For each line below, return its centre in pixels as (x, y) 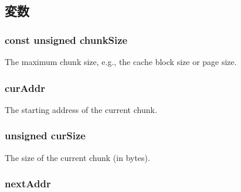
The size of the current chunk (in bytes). (77, 157)
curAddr (25, 88)
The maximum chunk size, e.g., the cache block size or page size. (121, 61)
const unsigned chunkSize (66, 40)
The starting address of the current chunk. (81, 109)
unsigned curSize (45, 136)
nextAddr (28, 184)
